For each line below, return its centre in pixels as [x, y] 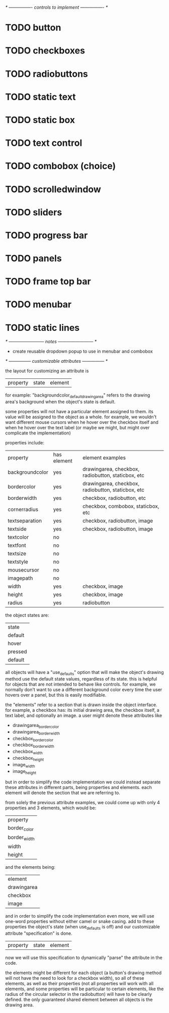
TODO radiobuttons [47, 74]
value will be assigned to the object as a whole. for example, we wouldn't [81, 417]
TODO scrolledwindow [53, 189]
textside [17, 529]
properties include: [25, 443]
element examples [104, 458]
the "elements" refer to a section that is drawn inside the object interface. [81, 705]
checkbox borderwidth [33, 745]
